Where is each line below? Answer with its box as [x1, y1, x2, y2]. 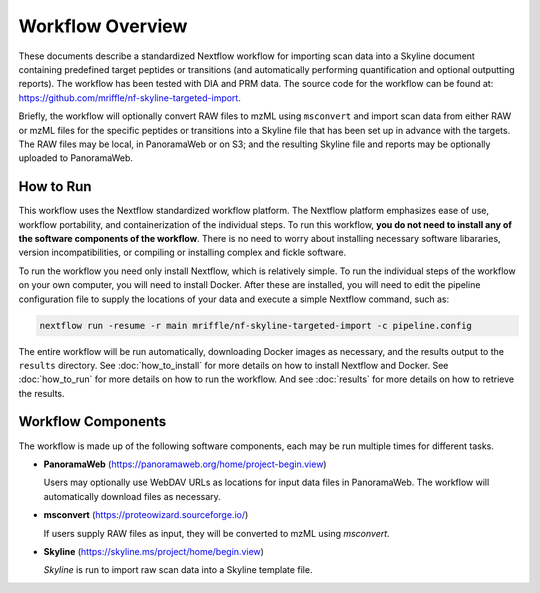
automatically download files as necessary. [43, 490, 222, 502]
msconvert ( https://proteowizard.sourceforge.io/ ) [43, 509, 249, 521]
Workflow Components [18, 413, 167, 430]
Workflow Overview [18, 15, 188, 37]
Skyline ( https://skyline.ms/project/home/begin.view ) [43, 545, 265, 557]
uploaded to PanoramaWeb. [18, 152, 134, 164]
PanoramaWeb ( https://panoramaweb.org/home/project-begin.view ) [43, 458, 327, 470]
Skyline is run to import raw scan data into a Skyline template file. [43, 564, 313, 576]
